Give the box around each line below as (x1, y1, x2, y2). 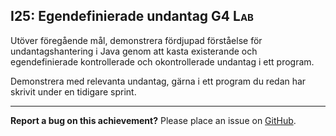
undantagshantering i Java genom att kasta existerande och (10, 45, 258, 57)
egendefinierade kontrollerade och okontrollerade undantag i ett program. (10, 55, 315, 68)
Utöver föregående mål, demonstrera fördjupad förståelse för (10, 34, 263, 46)
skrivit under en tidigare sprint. (10, 85, 137, 98)
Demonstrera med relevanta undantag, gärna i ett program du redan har (10, 75, 307, 87)
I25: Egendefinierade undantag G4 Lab (10, 8, 255, 25)
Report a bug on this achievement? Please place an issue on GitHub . (10, 114, 297, 126)
